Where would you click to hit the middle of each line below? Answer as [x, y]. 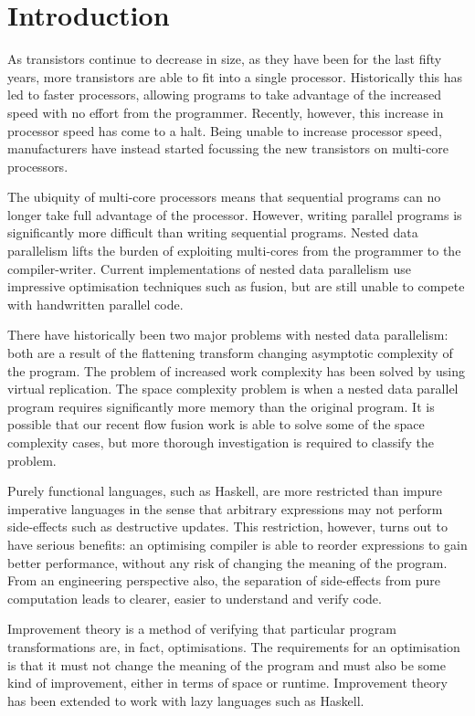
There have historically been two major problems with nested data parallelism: [228, 335]
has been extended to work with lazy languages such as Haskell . [186, 700]
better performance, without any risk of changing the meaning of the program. [227, 562]
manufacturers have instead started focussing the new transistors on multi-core [228, 148]
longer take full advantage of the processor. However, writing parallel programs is [235, 214]
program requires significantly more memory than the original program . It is [221, 406]
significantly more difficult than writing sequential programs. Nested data [213, 232]
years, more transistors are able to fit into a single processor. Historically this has [235, 76]
